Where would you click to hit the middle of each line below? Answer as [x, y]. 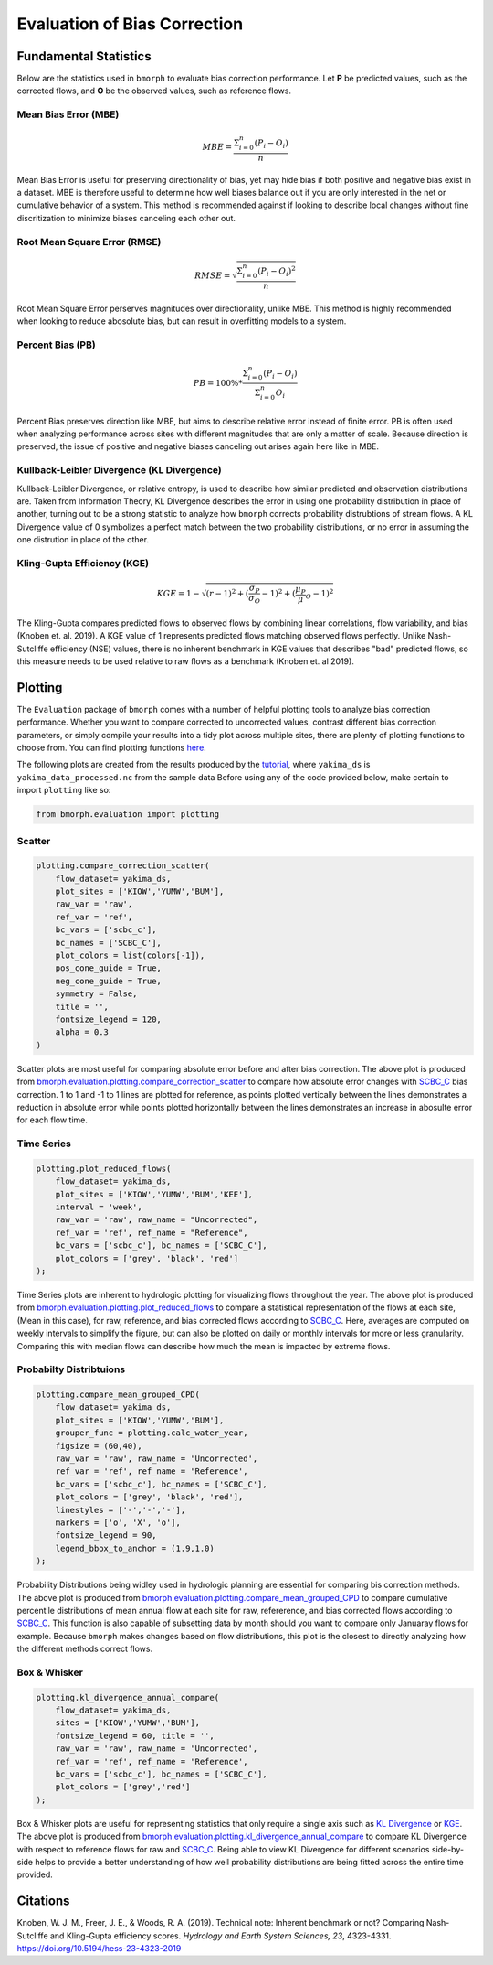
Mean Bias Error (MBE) [68, 114]
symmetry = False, [96, 994]
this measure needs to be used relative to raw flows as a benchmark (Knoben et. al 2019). [186, 661]
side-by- [448, 1849]
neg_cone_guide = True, [108, 981]
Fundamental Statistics [84, 56]
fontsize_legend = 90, [106, 1535]
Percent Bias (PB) [56, 345]
